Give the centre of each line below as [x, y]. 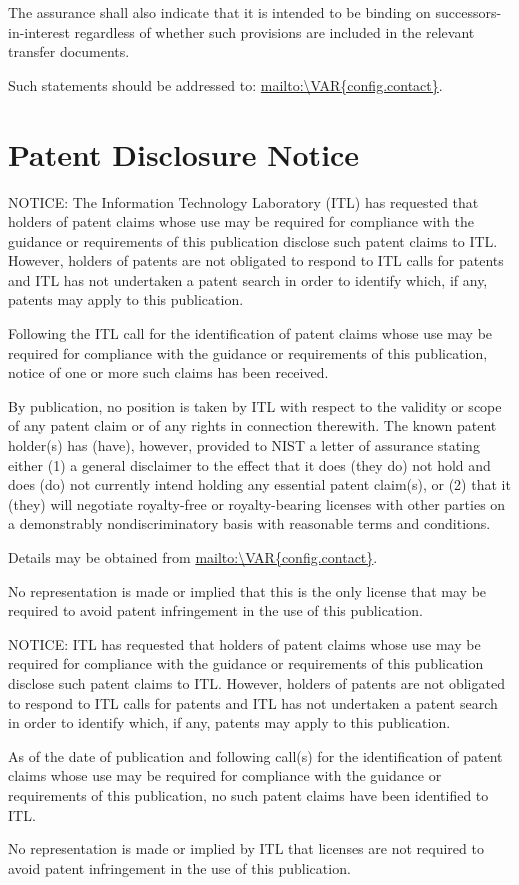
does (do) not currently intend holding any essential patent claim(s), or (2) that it [259, 484]
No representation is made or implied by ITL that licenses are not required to [246, 848]
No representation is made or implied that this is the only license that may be [247, 590]
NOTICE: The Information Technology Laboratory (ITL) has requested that [243, 201]
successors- [468, 12]
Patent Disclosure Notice [184, 153]
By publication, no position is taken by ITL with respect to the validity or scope [255, 405]
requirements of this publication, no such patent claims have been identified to [248, 794]
